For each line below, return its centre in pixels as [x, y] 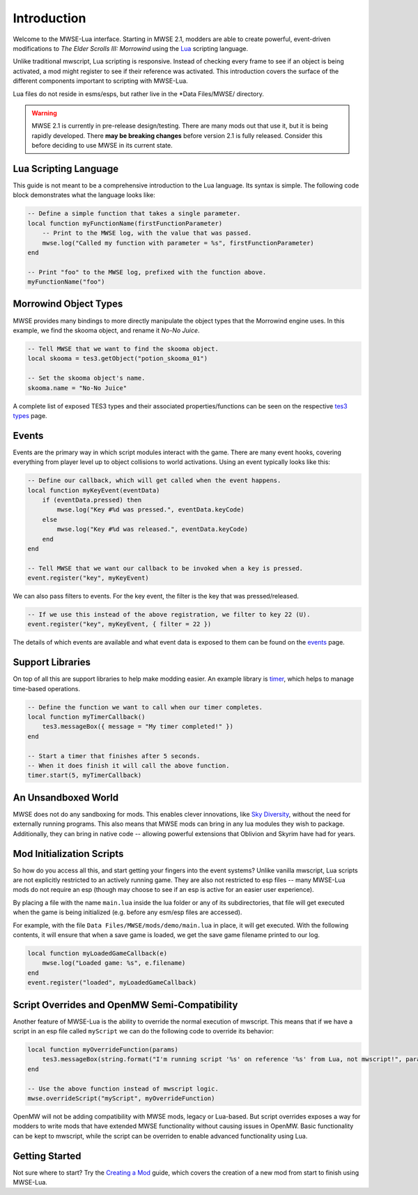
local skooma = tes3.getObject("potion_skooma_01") [118, 358]
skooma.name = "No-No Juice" [77, 388]
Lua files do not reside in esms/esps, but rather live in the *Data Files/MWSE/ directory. [138, 93]
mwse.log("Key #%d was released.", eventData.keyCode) [153, 529]
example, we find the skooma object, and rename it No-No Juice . [106, 330]
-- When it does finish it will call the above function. [129, 766]
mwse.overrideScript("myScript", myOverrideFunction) [121, 1098]
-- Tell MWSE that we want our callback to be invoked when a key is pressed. [165, 568]
